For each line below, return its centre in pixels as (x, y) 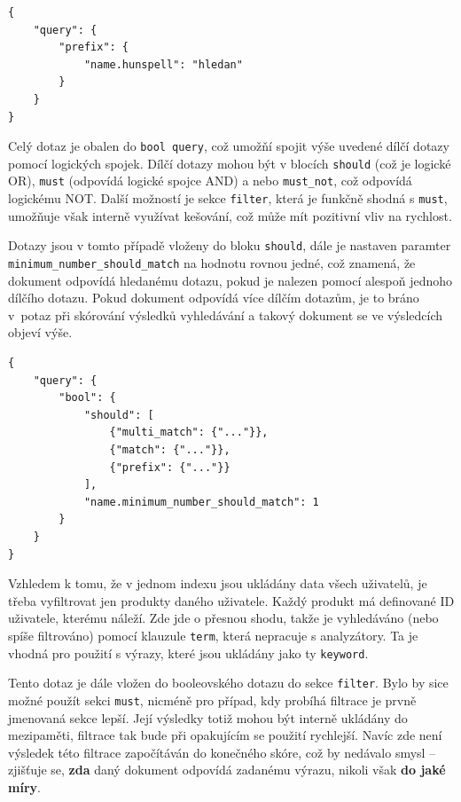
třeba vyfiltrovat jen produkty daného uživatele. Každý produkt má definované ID (231, 600)
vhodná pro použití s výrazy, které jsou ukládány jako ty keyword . (188, 653)
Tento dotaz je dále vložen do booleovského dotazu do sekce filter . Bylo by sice (228, 683)
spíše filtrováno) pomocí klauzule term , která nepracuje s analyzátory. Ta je (213, 635)
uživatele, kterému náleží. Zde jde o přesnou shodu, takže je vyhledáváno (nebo (223, 618)
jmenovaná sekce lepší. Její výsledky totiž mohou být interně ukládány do (208, 717)
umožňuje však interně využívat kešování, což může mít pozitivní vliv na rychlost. (230, 215)
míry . (24, 786)
